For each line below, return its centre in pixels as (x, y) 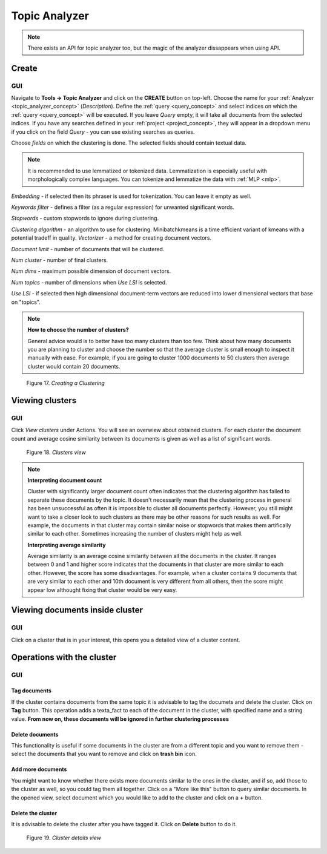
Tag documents (31, 691)
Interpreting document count (65, 480)
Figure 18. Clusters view (56, 452)
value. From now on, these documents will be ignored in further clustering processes (120, 719)
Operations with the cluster (64, 657)
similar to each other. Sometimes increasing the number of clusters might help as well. (135, 534)
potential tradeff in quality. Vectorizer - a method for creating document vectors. (111, 238)
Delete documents (35, 734)
